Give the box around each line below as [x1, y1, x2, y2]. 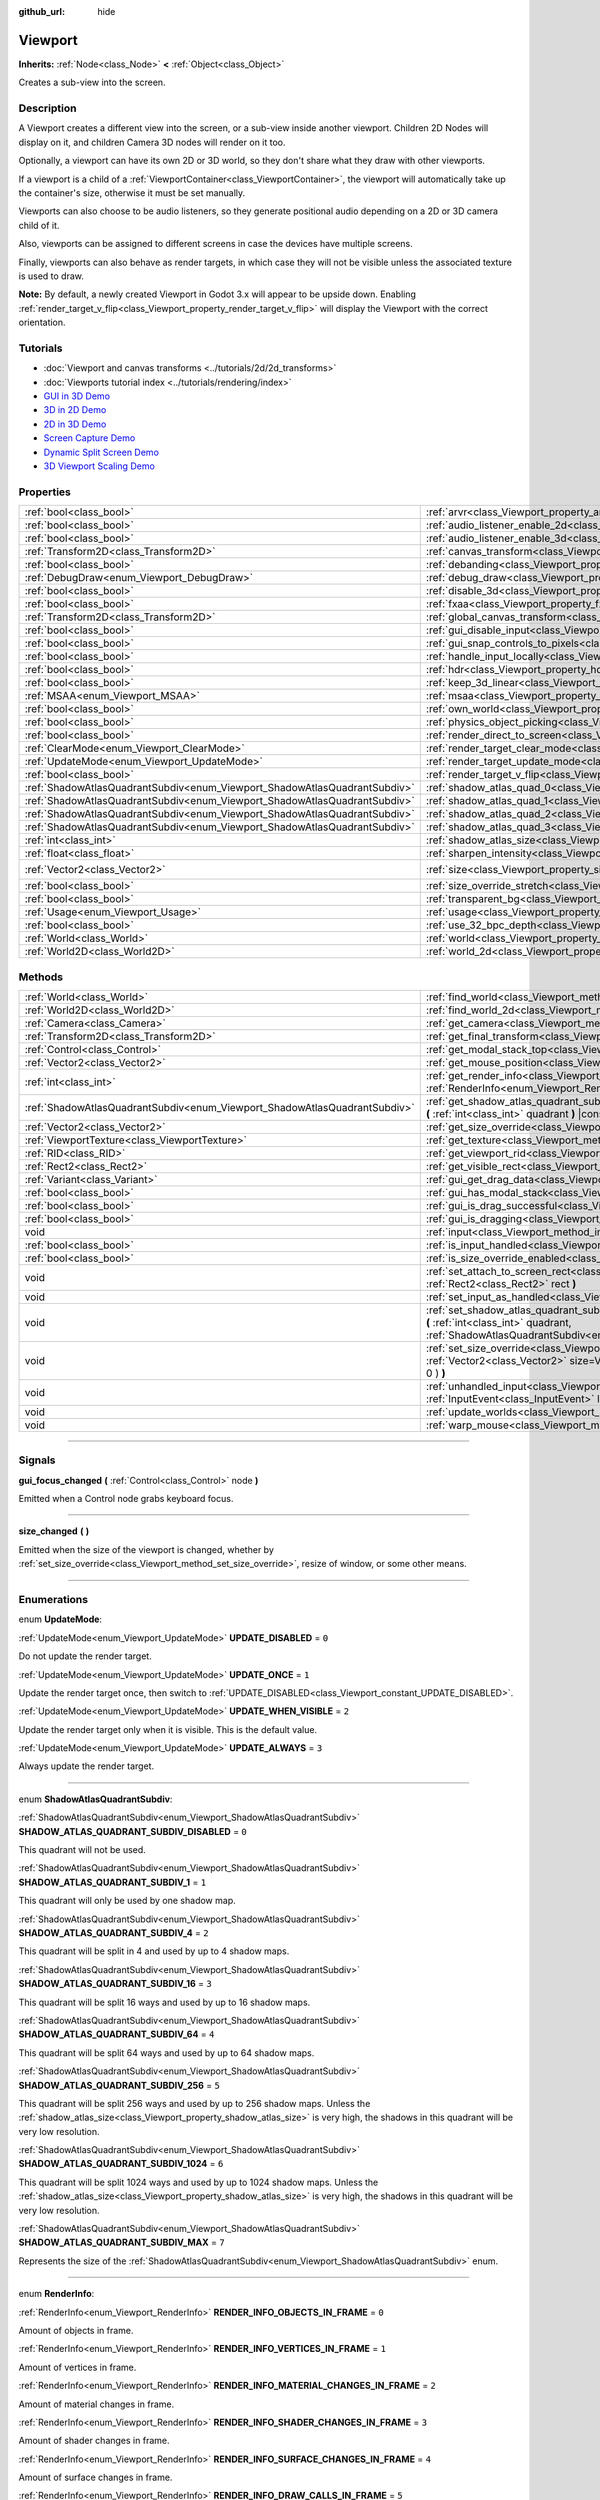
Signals [18, 1453, 56, 1467]
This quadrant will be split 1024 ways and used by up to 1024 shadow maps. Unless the [18, 2176, 379, 2188]
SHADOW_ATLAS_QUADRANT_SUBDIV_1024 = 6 [18, 2158, 224, 2170]
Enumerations [18, 1592, 89, 1606]
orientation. [18, 316, 66, 329]
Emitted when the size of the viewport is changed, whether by [18, 1543, 275, 1555]
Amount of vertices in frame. [18, 2361, 137, 2373]
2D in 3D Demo [43, 418, 107, 430]
